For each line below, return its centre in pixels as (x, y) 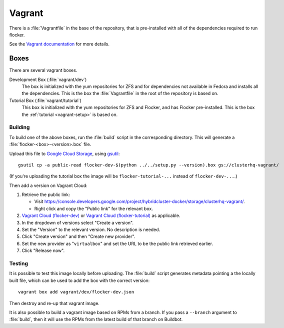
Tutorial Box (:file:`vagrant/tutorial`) (45, 100)
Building (19, 127)
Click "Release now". (43, 250)
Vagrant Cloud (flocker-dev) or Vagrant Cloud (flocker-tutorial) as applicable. (101, 215)
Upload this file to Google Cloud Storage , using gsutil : (64, 153)
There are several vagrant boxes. (43, 70)
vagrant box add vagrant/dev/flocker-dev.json (76, 292)
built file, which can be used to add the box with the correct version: (79, 280)
